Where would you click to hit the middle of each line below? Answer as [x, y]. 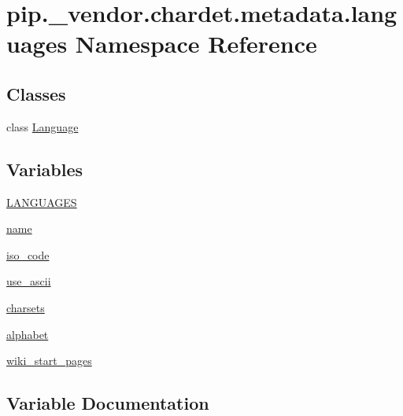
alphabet [28, 334]
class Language [43, 126]
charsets [26, 307]
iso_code [28, 254]
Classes [36, 93]
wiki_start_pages [49, 361]
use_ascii [29, 281]
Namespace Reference [196, 44]
